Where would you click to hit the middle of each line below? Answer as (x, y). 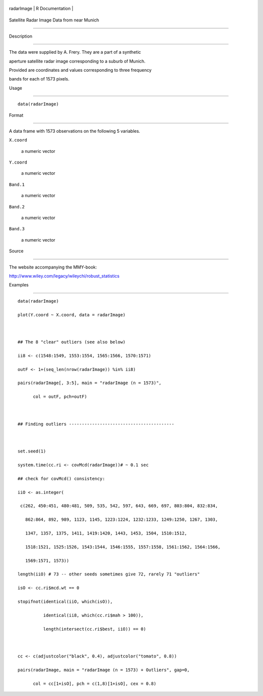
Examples (19, 285)
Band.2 (17, 207)
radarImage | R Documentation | (41, 8)
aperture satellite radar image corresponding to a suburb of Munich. (77, 61)
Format (16, 115)
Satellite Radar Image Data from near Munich (54, 20)
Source (16, 251)
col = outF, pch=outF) (60, 397)
